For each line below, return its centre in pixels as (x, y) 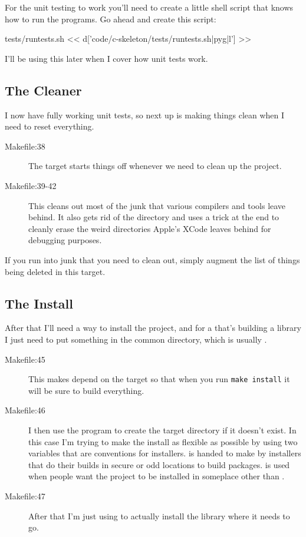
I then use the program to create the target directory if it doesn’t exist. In (162, 430)
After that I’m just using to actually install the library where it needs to (159, 516)
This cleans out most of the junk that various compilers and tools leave (157, 205)
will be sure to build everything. (86, 390)
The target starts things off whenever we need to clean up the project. (155, 166)
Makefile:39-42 (31, 185)
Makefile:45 (25, 359)
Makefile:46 (25, 410)
